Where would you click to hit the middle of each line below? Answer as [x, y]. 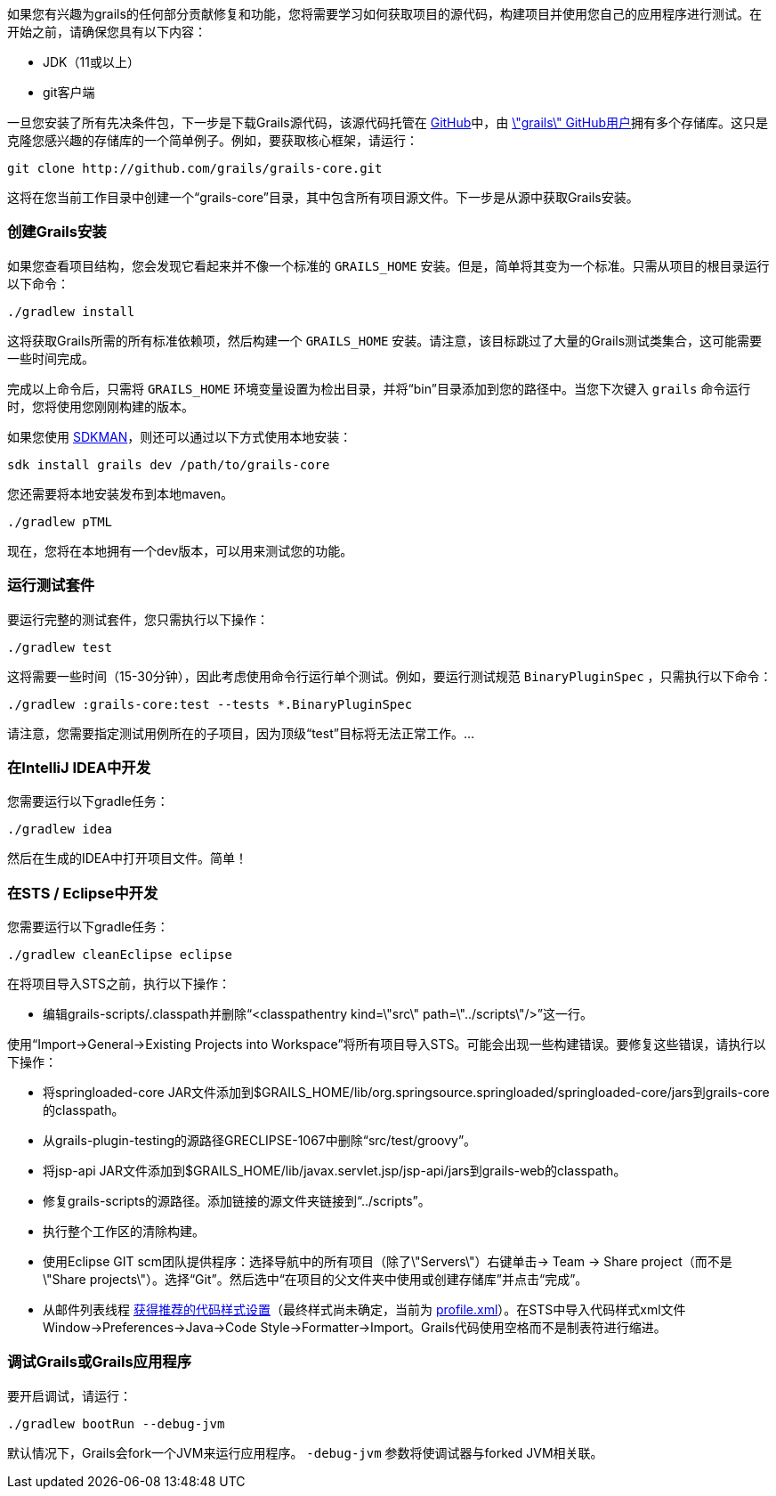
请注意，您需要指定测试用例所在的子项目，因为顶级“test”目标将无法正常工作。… [241, 733]
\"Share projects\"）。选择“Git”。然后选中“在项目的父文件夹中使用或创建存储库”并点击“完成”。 [315, 1279]
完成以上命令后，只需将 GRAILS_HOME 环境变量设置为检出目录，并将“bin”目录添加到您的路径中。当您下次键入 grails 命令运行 [379, 388]
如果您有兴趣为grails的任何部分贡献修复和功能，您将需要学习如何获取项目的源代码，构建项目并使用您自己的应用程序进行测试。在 [384, 14]
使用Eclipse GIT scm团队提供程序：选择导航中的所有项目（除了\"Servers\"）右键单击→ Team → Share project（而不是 [388, 1261]
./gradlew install [71, 311]
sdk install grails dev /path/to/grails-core [169, 464]
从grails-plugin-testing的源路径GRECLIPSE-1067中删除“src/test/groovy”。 [260, 1140]
